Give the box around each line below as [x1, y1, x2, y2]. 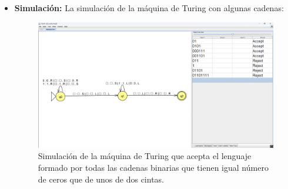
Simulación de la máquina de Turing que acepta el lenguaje [38, 150, 252, 162]
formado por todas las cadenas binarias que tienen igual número [38, 161, 269, 173]
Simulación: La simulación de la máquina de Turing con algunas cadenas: [14, 2, 284, 14]
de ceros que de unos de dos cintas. [38, 173, 164, 185]
